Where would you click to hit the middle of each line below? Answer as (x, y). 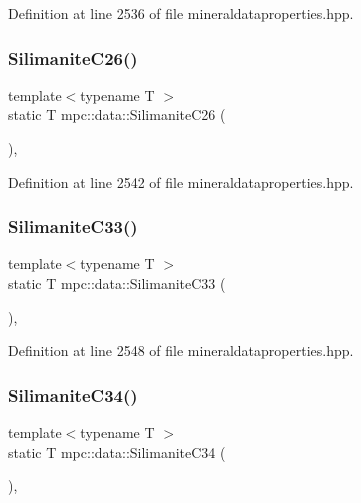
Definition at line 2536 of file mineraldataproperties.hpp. (181, 13)
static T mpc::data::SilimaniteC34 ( (117, 451)
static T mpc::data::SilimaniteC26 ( (117, 114)
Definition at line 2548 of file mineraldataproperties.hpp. (181, 350)
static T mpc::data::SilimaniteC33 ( (117, 283)
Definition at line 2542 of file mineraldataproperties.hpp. (181, 181)
